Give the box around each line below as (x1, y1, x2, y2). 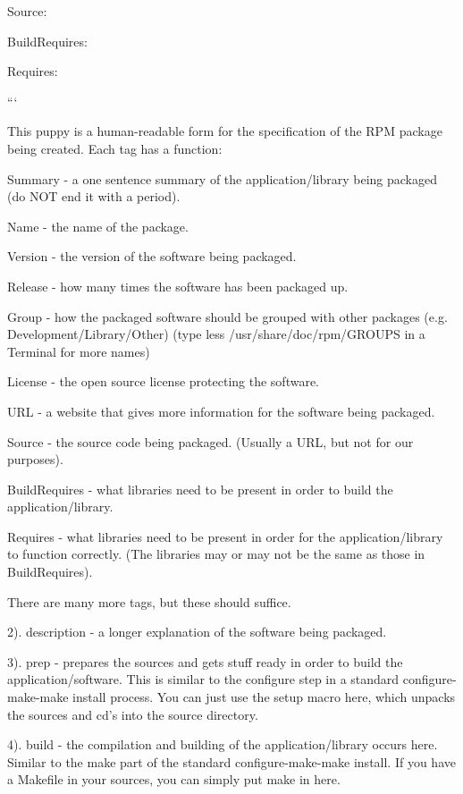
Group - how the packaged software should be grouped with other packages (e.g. (7, 307, 448, 325)
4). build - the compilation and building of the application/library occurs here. (7, 735, 438, 754)
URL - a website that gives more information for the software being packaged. (7, 401, 435, 420)
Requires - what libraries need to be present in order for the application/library (7, 527, 443, 545)
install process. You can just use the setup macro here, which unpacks (72, 688, 456, 706)
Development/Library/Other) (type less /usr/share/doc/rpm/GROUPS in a (7, 325, 425, 343)
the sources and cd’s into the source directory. (7, 705, 258, 723)
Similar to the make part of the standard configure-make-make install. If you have (7, 752, 456, 771)
